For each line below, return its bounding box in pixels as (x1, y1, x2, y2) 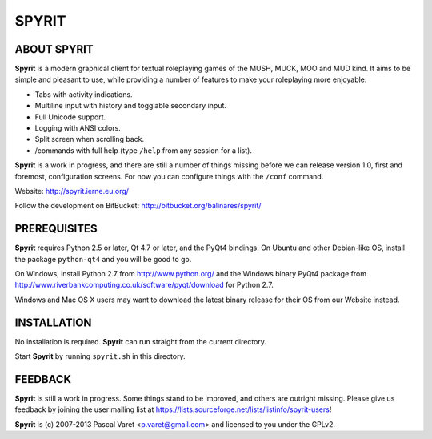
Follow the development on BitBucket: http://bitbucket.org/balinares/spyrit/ (14, 201, 262, 211)
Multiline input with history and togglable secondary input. (34, 101, 227, 111)
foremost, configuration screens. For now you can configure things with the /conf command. (14, 171, 324, 181)
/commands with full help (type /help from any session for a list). (34, 145, 252, 155)
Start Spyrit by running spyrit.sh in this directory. (14, 352, 186, 361)
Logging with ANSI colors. (34, 123, 122, 133)
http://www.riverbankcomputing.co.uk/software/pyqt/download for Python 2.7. (14, 280, 274, 290)
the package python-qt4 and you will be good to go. (14, 254, 192, 264)
